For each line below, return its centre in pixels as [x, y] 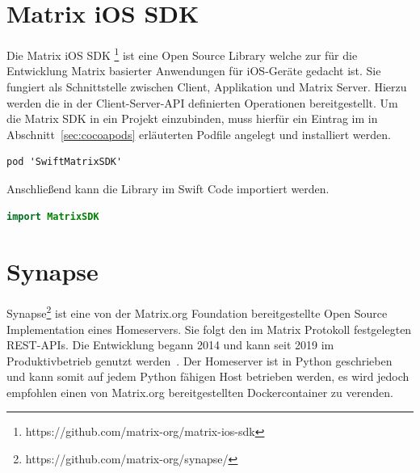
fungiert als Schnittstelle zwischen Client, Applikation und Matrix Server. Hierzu [207, 86]
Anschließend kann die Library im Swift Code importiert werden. [168, 188]
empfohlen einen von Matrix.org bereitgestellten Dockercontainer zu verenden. [200, 392]
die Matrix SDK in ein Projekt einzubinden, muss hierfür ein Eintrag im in [192, 118]
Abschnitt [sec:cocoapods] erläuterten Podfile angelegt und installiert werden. [199, 134]
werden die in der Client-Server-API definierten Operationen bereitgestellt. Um [202, 102]
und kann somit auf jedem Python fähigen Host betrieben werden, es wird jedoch [208, 376]
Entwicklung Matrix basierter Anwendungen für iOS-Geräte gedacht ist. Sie [194, 71]
